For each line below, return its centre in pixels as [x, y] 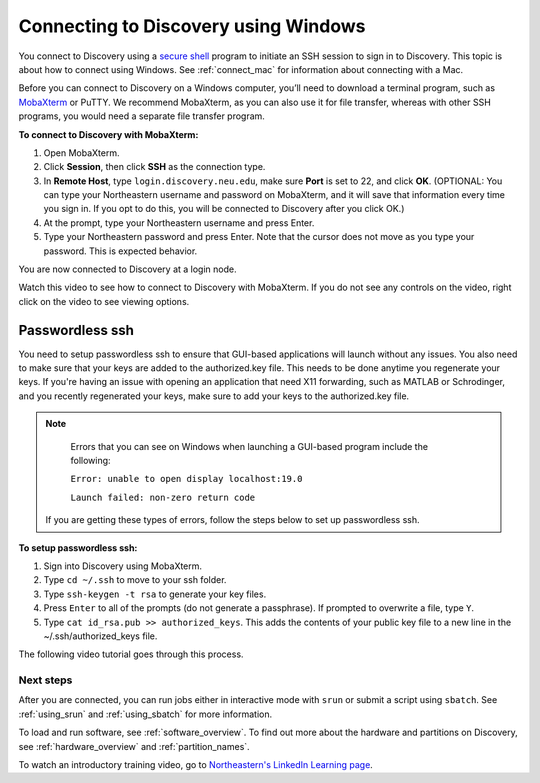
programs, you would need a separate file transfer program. [141, 116]
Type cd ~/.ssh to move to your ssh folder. [135, 580]
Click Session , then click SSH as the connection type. [154, 167]
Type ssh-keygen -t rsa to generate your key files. [155, 594]
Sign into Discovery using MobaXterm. [123, 566]
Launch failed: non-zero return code [163, 497]
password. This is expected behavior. [120, 251]
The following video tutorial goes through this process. [131, 654]
